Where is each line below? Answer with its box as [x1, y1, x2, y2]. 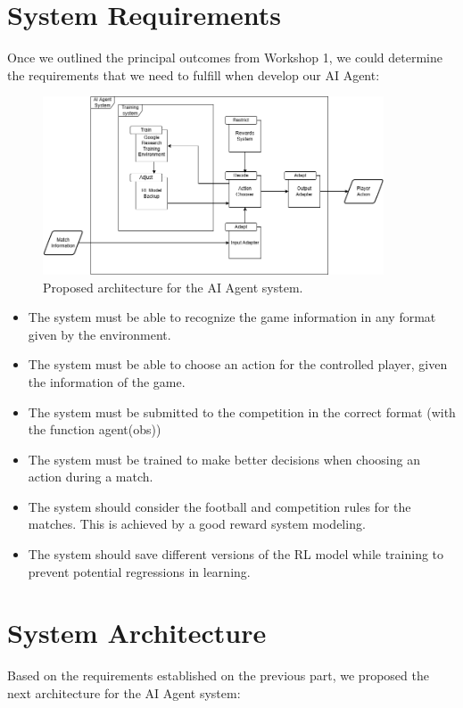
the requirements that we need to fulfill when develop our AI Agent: [7, 65, 380, 84]
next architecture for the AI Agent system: [7, 683, 241, 702]
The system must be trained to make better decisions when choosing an [28, 449, 420, 468]
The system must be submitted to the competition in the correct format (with [28, 402, 456, 421]
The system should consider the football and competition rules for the [28, 497, 411, 515]
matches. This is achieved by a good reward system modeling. [28, 515, 366, 533]
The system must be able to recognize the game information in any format [28, 308, 436, 326]
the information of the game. [28, 372, 186, 391]
